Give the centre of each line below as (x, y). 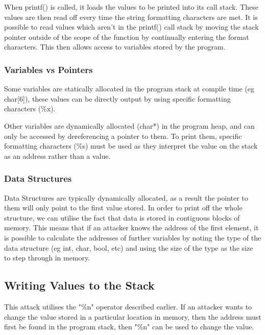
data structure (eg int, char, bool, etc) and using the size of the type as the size (129, 247)
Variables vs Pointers (49, 69)
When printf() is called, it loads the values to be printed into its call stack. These (131, 7)
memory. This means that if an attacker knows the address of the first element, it (131, 228)
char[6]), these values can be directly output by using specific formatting (117, 98)
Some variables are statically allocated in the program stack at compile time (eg (129, 89)
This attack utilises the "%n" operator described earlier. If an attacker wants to (128, 306)
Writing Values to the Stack (79, 285)
